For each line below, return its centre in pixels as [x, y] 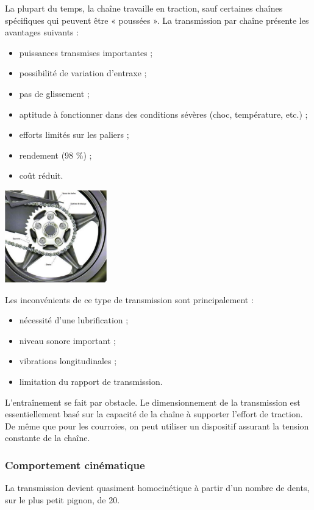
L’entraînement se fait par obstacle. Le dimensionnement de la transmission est [153, 402]
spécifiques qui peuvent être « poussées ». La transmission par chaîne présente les [157, 20]
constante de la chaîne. [48, 438]
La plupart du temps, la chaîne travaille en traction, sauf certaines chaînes [144, 8]
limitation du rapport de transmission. [91, 382]
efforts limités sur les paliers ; [74, 135]
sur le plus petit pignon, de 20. [62, 499]
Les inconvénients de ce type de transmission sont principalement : [129, 299]
